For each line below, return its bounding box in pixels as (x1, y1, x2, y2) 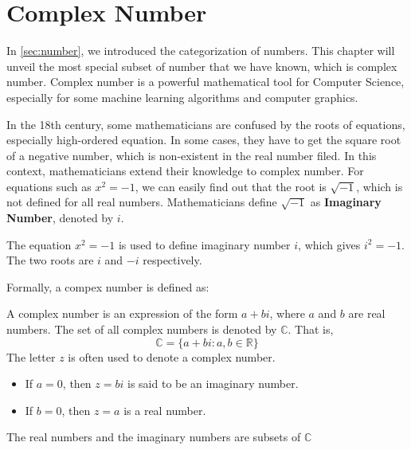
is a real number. (123, 401, 206, 418)
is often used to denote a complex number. (68, 348, 276, 365)
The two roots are (6, 252, 94, 268)
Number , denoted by (6, 209, 114, 226)
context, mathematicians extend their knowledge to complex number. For (6, 162, 364, 179)
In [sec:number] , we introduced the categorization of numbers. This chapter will (6, 42, 395, 59)
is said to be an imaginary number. (127, 375, 299, 392)
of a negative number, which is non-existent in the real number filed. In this (6, 147, 377, 163)
